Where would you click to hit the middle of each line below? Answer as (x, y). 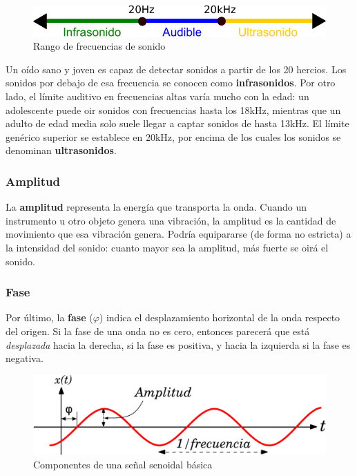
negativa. (25, 358)
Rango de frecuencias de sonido (99, 46)
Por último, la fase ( (49, 317)
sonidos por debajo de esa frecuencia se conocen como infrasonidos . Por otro (171, 83)
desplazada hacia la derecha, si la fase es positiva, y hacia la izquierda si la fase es (178, 344)
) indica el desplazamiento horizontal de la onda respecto (220, 317)
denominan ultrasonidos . (61, 150)
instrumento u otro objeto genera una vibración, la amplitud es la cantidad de (171, 220)
